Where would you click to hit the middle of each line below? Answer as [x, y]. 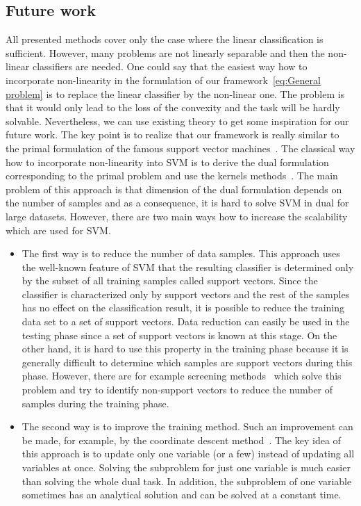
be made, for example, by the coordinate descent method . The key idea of [181, 440]
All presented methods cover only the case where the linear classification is [165, 39]
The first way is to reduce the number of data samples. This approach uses [181, 253]
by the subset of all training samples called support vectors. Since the [170, 280]
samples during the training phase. [95, 403]
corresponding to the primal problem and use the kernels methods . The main [172, 176]
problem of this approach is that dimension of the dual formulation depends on [174, 189]
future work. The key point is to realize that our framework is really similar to [173, 134]
